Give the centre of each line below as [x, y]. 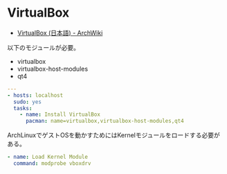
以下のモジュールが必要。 [44, 47]
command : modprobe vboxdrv [52, 164]
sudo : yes [27, 102]
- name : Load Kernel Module [48, 157]
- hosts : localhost [35, 95]
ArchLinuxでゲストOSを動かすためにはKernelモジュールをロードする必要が [113, 135]
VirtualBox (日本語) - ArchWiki [60, 33]
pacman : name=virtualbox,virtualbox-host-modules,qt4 [105, 121]
